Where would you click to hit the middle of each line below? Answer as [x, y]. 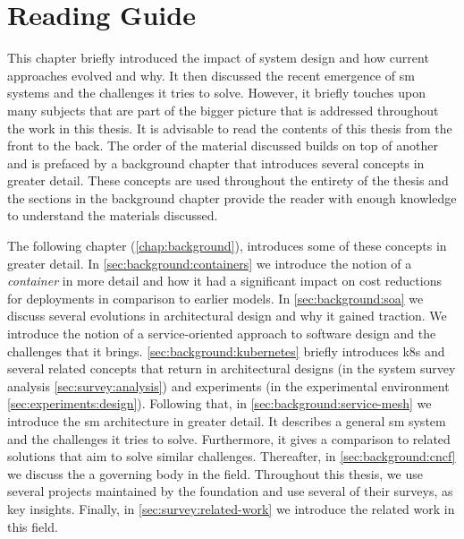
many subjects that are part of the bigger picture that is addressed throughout [223, 110]
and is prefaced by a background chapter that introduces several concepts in [216, 163]
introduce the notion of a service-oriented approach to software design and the [222, 334]
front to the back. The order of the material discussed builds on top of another [223, 145]
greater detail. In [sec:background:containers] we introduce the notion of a [210, 263]
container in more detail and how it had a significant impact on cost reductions [224, 281]
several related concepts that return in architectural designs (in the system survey [232, 368]
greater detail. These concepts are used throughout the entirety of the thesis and [228, 180]
